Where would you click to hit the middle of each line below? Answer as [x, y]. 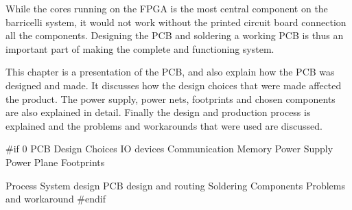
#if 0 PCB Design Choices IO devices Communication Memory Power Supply [169, 149]
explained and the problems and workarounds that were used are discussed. [164, 125]
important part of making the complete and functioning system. [140, 48]
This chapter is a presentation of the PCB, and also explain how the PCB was [170, 72]
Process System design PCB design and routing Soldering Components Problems [175, 185]
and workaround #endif [56, 199]
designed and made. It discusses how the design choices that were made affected [174, 85]
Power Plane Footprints [55, 162]
